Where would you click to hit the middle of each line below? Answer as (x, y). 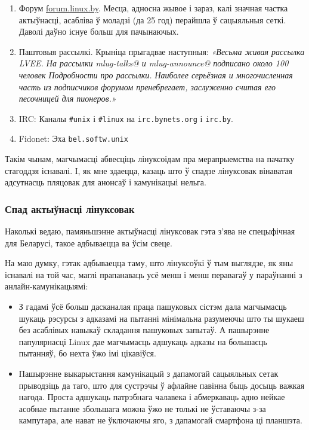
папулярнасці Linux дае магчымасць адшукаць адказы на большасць (143, 341)
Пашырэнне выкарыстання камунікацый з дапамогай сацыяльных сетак (149, 373)
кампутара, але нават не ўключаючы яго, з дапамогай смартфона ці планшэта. (160, 420)
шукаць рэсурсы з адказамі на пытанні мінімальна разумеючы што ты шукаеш (161, 318)
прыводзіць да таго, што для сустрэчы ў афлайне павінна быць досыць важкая (162, 385)
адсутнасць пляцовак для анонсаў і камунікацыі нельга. (106, 182)
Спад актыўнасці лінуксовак (70, 208)
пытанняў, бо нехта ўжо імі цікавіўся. (87, 353)
